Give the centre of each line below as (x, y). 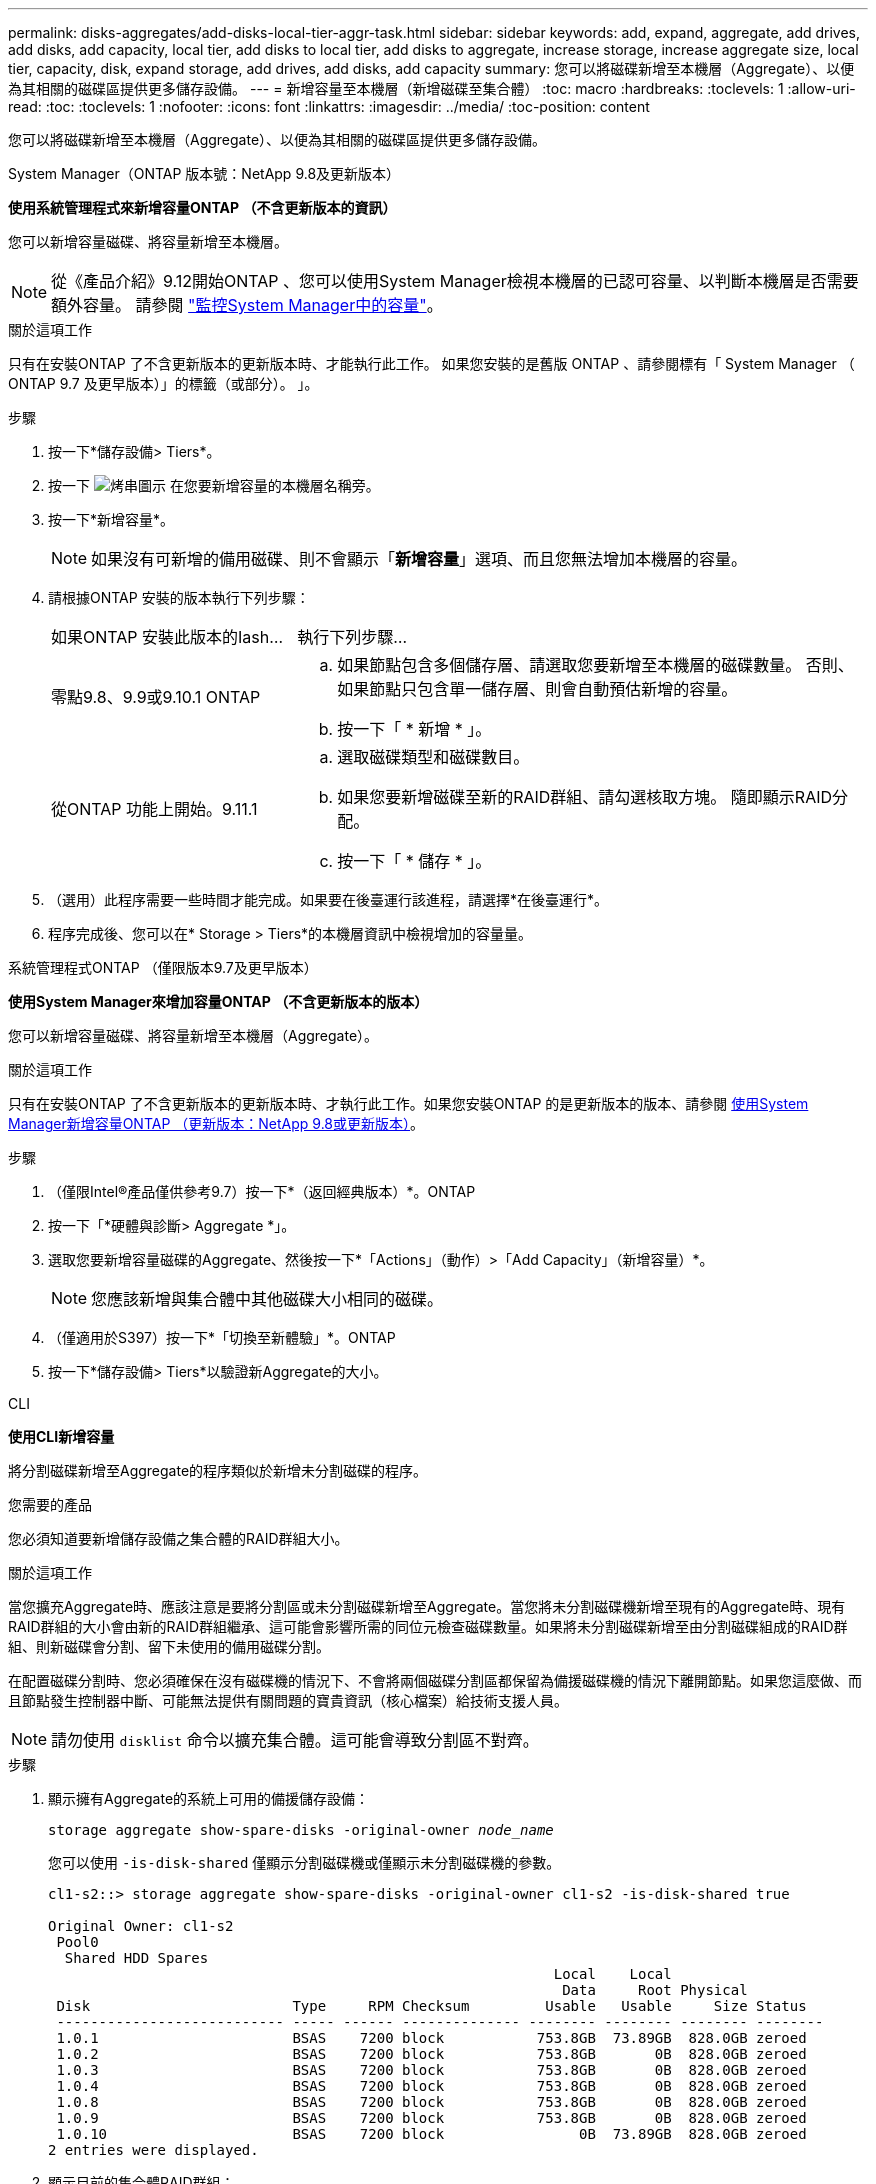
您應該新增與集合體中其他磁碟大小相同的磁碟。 (267, 1299)
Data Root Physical (655, 1990)
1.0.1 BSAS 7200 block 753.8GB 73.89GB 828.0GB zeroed (431, 2038)
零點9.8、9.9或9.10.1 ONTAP (156, 697)
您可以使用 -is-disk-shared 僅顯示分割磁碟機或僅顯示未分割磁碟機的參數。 (304, 1862)
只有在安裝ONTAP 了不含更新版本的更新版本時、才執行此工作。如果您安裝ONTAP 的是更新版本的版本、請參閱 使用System (408, 1103)
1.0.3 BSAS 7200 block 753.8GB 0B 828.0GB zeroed (431, 2070)
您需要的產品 (50, 1504)
